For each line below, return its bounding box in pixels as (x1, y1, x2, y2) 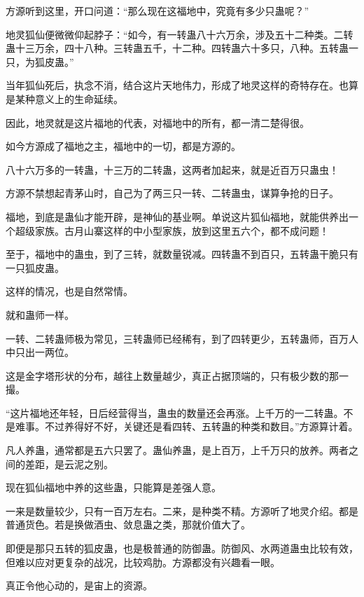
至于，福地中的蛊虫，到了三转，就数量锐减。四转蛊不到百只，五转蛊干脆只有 (6, 247, 358, 261)
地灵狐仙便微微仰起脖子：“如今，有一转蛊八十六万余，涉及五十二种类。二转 (6, 27, 353, 41)
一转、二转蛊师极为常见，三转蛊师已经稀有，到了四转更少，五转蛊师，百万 (6, 331, 349, 345)
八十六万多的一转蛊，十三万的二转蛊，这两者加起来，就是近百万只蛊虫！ (6, 162, 339, 177)
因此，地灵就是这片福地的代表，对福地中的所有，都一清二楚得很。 (6, 115, 309, 130)
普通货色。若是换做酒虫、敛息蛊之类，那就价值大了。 (6, 517, 251, 532)
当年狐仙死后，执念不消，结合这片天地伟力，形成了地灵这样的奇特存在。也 (6, 78, 349, 92)
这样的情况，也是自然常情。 (6, 284, 133, 298)
